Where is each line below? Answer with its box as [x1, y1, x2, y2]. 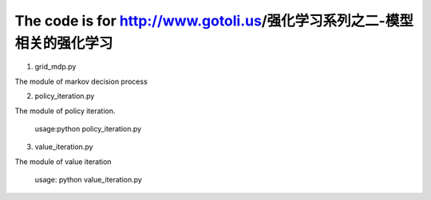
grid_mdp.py [34, 62, 77, 72]
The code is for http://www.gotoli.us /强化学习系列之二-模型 [14, 12, 414, 29]
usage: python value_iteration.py [34, 175, 143, 185]
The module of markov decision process [14, 76, 148, 86]
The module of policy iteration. [14, 106, 116, 116]
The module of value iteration [14, 156, 112, 167]
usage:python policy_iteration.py [34, 124, 142, 133]
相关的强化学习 [14, 34, 113, 52]
